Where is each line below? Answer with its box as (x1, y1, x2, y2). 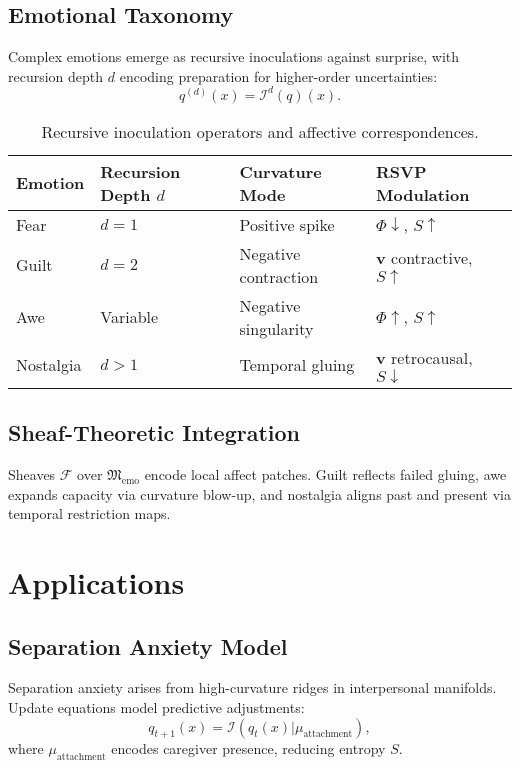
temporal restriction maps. (8, 503, 171, 524)
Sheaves (8, 464, 56, 485)
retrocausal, (391, 345, 473, 369)
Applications (8, 562, 185, 603)
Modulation (376, 182, 470, 206)
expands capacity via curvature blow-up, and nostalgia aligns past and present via (8, 483, 511, 504)
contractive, (391, 245, 473, 269)
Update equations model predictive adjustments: (8, 697, 305, 718)
